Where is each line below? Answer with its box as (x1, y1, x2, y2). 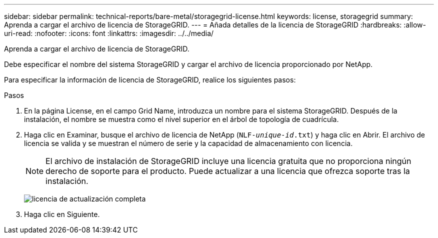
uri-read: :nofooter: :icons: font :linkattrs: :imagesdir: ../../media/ (4, 29, 214, 37)
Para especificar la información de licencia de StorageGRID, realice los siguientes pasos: (4, 75, 296, 84)
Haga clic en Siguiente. (24, 210, 100, 218)
